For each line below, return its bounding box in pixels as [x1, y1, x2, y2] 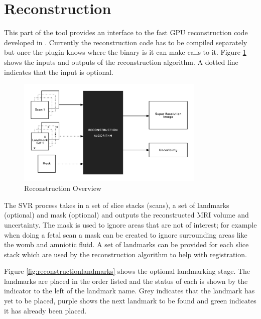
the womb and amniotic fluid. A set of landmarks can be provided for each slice [4, 239, 249, 250]
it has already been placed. [4, 305, 87, 315]
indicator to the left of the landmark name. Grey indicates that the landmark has [4, 285, 255, 296]
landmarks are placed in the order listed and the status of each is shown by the [4, 275, 248, 286]
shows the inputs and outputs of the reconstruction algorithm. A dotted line [4, 56, 238, 67]
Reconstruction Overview [24, 183, 101, 193]
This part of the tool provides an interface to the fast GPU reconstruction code [4, 27, 248, 38]
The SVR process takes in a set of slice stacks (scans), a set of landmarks [4, 199, 229, 210]
